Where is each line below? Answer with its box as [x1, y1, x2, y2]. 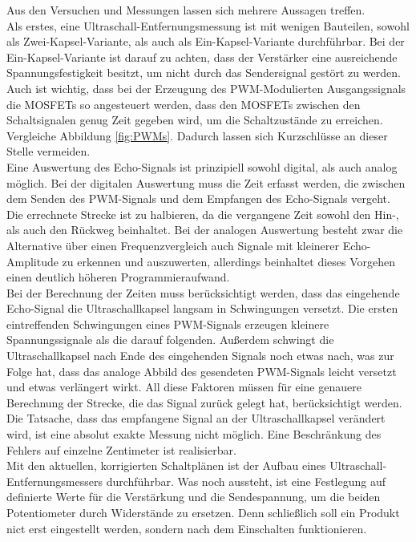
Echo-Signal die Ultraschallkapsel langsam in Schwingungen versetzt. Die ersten [6, 300, 398, 317]
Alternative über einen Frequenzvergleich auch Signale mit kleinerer [6, 237, 340, 253]
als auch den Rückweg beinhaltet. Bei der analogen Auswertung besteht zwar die [6, 221, 403, 238]
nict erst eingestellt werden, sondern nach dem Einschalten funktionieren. [6, 520, 367, 536]
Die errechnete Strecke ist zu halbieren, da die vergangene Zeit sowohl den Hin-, [6, 205, 399, 222]
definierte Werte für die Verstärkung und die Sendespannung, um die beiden [6, 488, 381, 505]
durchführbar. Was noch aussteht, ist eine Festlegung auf [106, 472, 386, 489]
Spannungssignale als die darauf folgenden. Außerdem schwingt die [6, 331, 334, 348]
